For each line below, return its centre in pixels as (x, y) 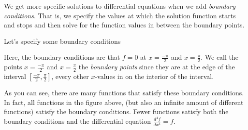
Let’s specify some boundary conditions (62, 41)
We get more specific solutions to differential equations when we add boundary (120, 6)
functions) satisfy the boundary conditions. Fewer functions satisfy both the (116, 111)
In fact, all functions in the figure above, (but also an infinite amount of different (124, 102)
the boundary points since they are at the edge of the (157, 67)
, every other (70, 76)
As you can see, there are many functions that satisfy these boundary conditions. (124, 93)
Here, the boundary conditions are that (62, 57)
